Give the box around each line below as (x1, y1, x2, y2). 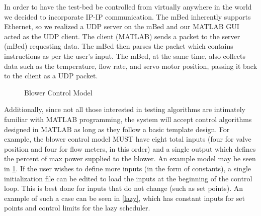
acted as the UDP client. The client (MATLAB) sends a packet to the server (4, 31, 240, 41)
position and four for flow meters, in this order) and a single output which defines (4, 143, 256, 154)
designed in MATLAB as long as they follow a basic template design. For (4, 124, 230, 134)
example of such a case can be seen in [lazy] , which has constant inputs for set (4, 192, 245, 203)
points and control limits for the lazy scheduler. (4, 202, 150, 213)
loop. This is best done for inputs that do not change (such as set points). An (4, 183, 243, 193)
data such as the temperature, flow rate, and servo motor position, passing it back (4, 60, 257, 71)
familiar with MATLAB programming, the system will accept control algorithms (4, 114, 252, 124)
